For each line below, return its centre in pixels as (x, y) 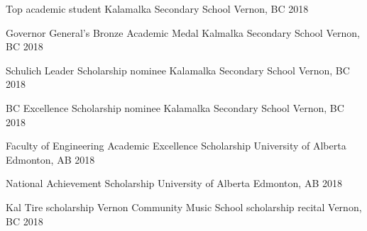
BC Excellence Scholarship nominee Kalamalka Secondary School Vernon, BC (175, 107)
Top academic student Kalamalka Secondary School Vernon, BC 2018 (157, 9)
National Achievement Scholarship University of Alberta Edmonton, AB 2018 (174, 183)
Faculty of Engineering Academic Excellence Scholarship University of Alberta (176, 146)
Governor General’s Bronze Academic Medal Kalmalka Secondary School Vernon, (183, 32)
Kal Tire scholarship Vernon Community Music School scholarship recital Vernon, (184, 207)
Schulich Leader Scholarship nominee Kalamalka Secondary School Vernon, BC (178, 70)
